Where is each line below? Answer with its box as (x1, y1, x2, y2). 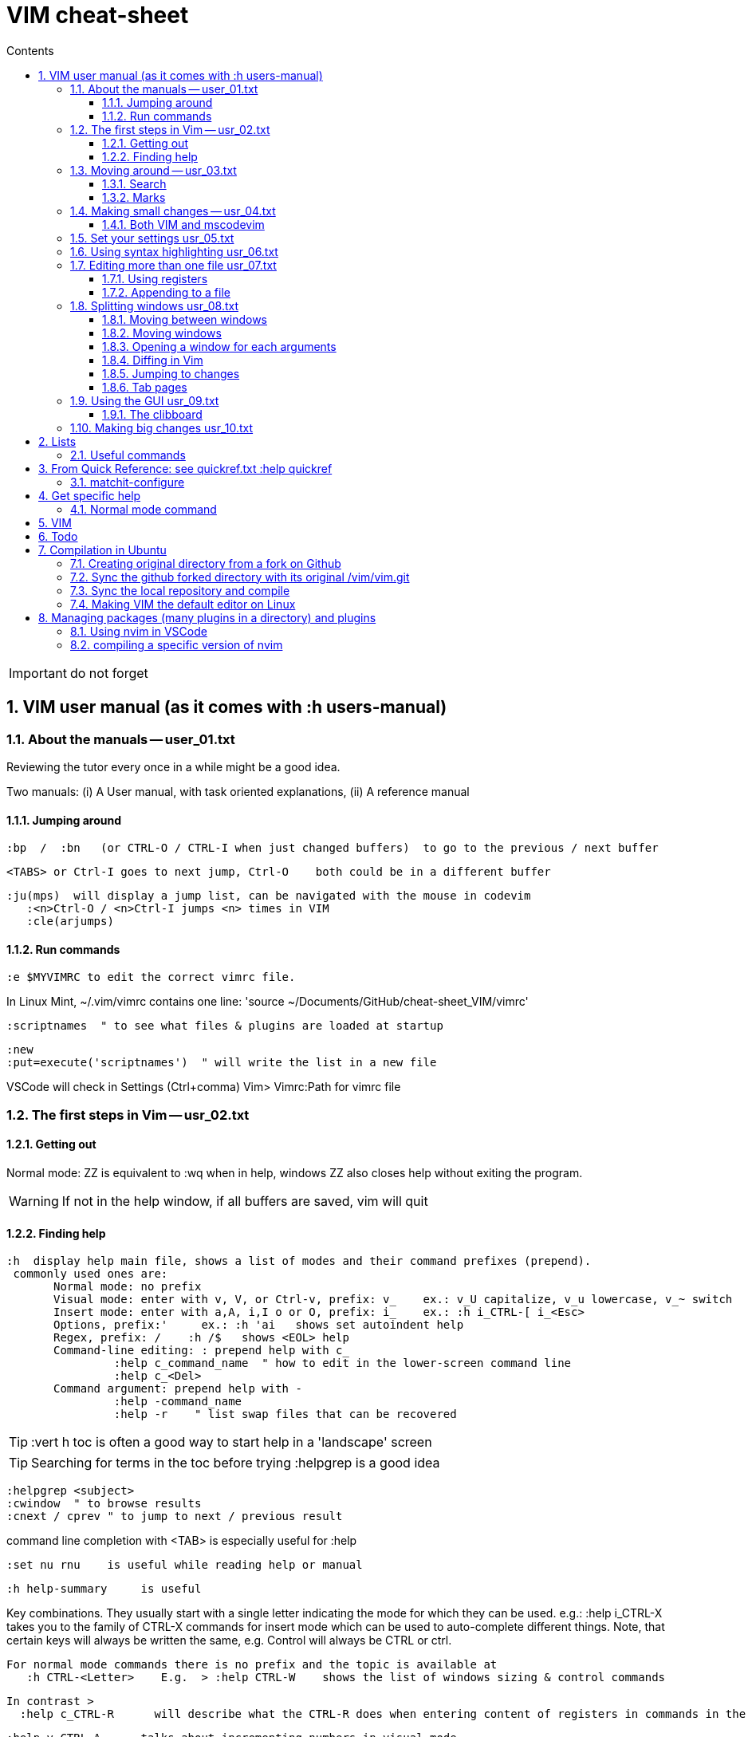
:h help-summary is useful (6, 1582, 202, 1596)
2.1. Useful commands (70, 447, 186, 462)
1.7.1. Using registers (102, 271, 208, 286)
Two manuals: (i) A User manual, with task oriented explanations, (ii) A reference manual (6, 784, 470, 798)
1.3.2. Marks (102, 190, 166, 204)
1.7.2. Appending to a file (102, 285, 230, 299)
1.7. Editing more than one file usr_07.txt (70, 258, 277, 272)
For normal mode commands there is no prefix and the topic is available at (6, 1658, 498, 1672)
